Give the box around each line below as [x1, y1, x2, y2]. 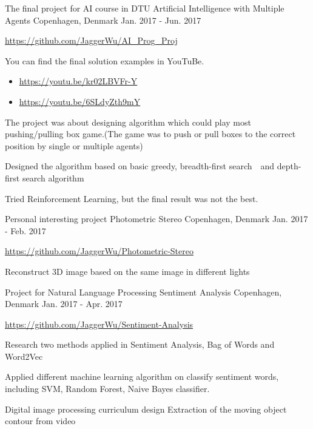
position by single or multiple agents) [5, 139, 143, 152]
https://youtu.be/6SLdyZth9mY [19, 95, 141, 107]
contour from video [5, 414, 76, 427]
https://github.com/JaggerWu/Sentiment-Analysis [5, 317, 194, 330]
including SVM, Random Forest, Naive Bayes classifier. [5, 382, 210, 395]
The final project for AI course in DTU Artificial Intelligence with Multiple [5, 2, 284, 14]
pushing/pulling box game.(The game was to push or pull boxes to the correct [5, 127, 296, 140]
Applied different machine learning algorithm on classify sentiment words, [5, 370, 279, 383]
